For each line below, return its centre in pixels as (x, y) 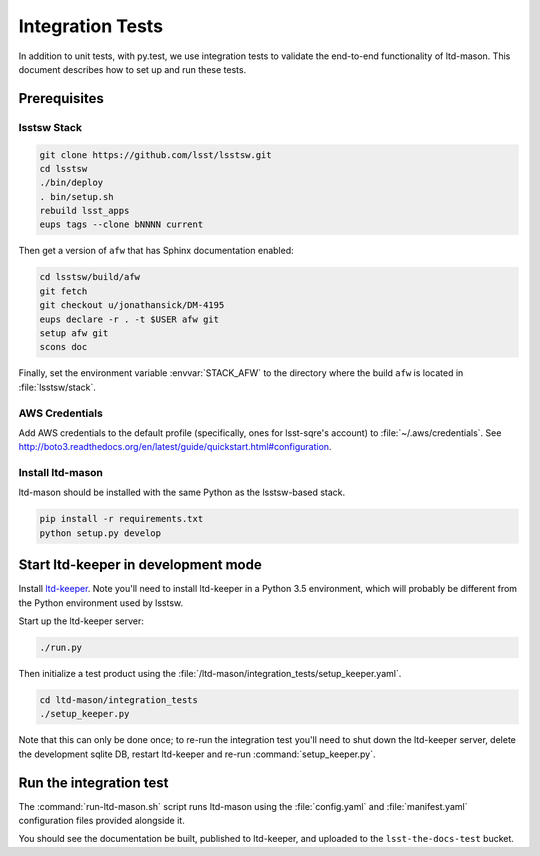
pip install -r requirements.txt (121, 519)
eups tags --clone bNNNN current (121, 224)
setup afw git (74, 333)
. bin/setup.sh (76, 196)
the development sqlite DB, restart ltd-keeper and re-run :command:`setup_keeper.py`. (197, 754)
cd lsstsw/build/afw (89, 277)
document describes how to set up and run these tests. (132, 69)
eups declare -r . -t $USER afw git (129, 319)
